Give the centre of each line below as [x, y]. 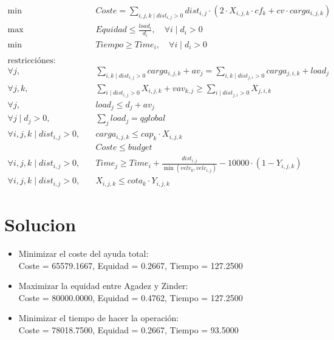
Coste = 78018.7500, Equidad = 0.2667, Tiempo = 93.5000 [128, 330]
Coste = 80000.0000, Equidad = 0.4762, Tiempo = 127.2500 [131, 297]
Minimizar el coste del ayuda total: [83, 253]
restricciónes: [32, 61]
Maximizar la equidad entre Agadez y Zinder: [103, 286]
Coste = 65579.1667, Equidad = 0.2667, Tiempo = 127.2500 [131, 265]
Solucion [40, 224]
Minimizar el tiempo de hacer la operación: [99, 318]
